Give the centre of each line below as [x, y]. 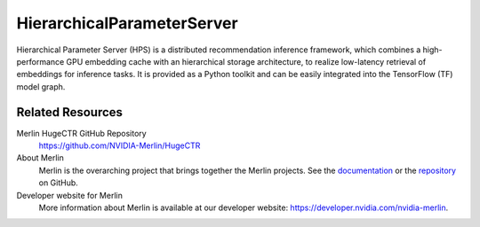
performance [40, 61]
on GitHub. [59, 183]
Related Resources [70, 112]
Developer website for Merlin [70, 195]
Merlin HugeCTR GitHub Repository [81, 133]
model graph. [41, 86]
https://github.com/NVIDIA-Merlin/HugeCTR [120, 145]
